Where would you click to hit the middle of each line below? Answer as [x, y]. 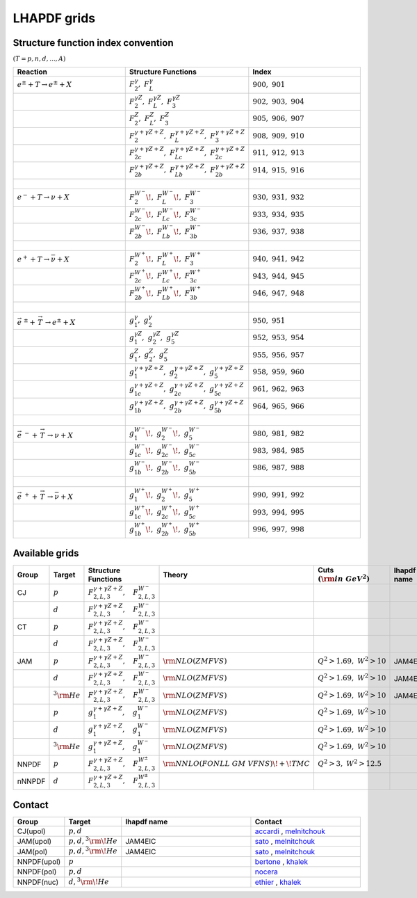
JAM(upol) [34, 842]
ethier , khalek [278, 882]
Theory [175, 575]
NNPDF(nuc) [38, 882]
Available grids [46, 553]
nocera [266, 872]
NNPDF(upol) [39, 862]
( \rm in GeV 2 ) [344, 578]
